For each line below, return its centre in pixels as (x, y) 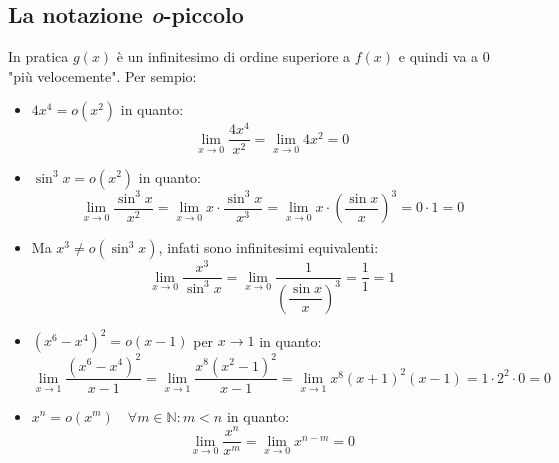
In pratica (38, 56)
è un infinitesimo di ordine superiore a (233, 56)
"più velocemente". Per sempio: (102, 75)
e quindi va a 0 (444, 56)
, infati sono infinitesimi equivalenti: (268, 247)
